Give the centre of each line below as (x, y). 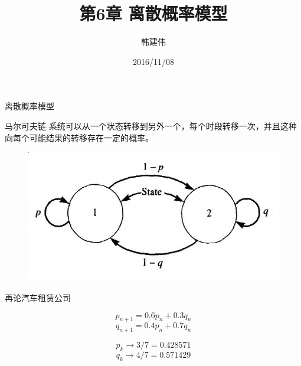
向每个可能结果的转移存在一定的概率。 (79, 137)
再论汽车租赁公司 (38, 298)
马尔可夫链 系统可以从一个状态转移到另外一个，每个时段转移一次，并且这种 (151, 125)
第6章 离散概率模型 (153, 13)
